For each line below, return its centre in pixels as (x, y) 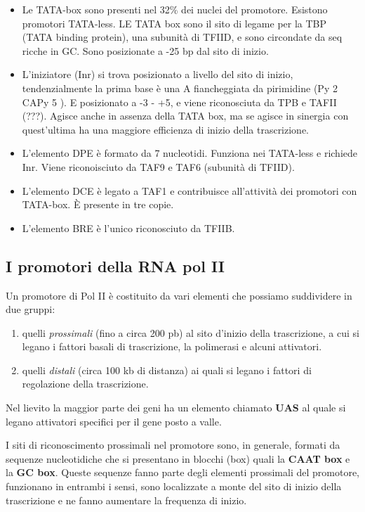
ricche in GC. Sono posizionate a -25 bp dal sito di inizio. (145, 50)
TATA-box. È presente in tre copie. (98, 204)
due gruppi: (31, 309)
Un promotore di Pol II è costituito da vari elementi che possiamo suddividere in (179, 295)
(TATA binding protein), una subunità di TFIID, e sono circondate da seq (182, 37)
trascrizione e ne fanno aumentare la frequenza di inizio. (126, 500)
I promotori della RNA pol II (115, 265)
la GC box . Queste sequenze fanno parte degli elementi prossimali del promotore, (182, 472)
